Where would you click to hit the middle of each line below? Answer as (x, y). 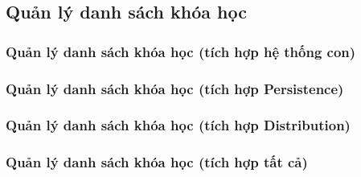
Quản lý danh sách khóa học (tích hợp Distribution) (178, 125)
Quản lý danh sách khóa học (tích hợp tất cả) (157, 162)
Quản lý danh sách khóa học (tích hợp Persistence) (175, 88)
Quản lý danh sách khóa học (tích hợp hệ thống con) (181, 51)
